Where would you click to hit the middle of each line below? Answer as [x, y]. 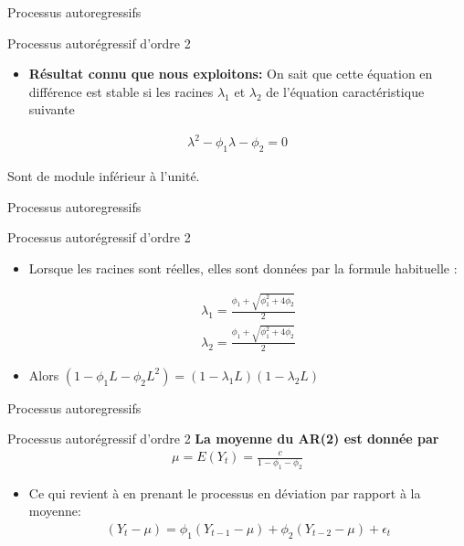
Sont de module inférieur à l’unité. [104, 176]
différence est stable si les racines [121, 91]
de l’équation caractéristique [345, 91]
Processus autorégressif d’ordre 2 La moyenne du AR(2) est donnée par [223, 439]
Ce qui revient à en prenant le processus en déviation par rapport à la [225, 492]
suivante [52, 109]
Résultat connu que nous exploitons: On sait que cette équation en [231, 74]
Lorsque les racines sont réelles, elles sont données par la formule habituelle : [243, 268]
